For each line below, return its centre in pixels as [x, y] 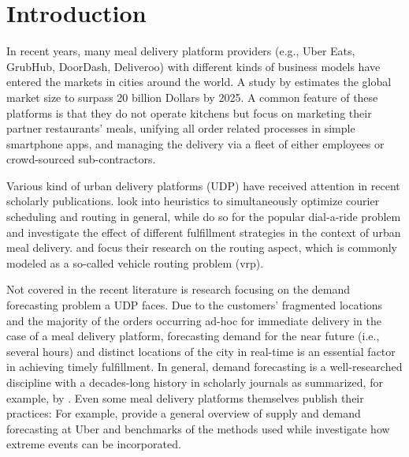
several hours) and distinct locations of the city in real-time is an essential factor [201, 351]
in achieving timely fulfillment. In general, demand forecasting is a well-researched [204, 367]
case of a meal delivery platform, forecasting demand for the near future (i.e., [193, 336]
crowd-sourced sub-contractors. [81, 159]
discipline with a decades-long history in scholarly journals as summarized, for [195, 382]
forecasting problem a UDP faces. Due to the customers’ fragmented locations [195, 305]
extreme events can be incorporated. [94, 444]
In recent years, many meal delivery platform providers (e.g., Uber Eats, [181, 51]
